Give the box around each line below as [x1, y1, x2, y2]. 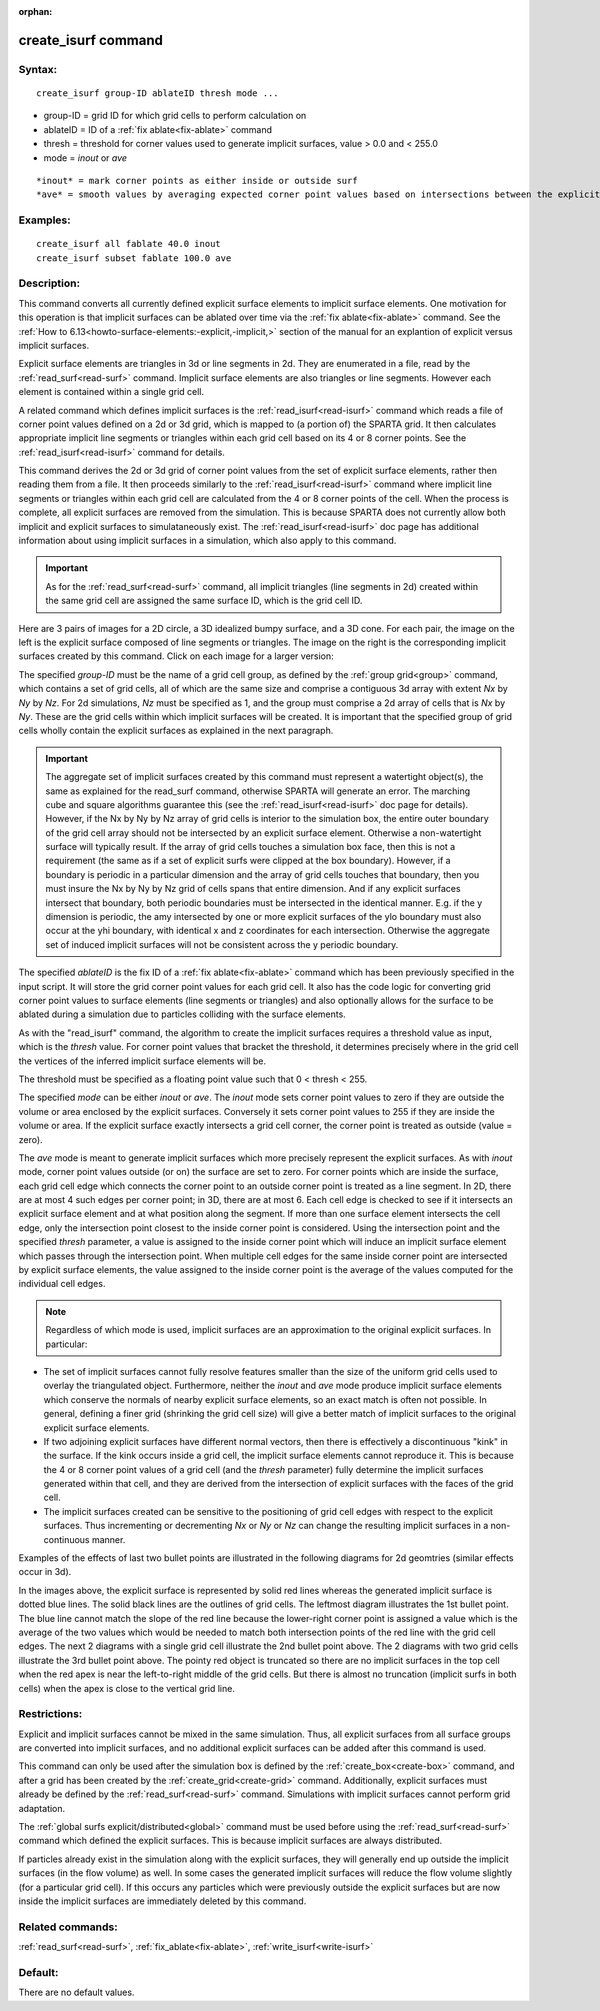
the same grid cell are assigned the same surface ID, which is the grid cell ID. [45, 595, 363, 607]
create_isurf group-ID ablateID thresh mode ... [36, 87, 279, 99]
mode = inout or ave [43, 151, 128, 164]
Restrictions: [18, 1707, 83, 1721]
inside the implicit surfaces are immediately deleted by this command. [18, 1895, 307, 1907]
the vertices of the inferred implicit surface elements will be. [18, 1055, 267, 1067]
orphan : [18, 6, 53, 17]
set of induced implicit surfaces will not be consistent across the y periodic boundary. [45, 938, 399, 950]
